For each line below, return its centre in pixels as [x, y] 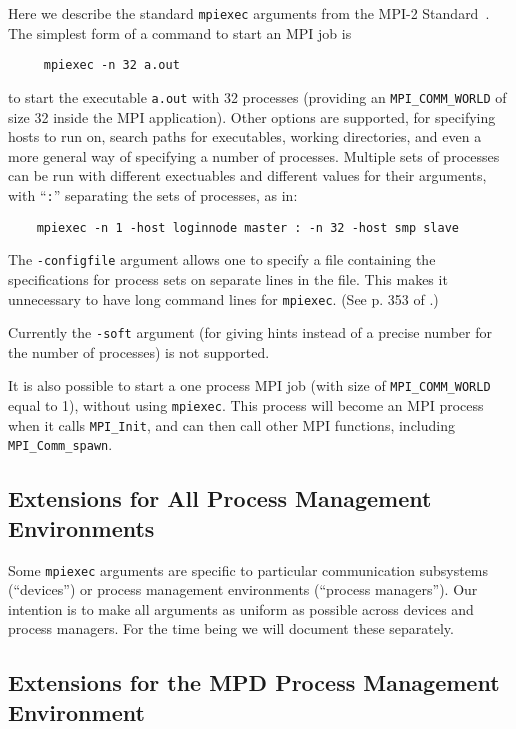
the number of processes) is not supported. [139, 351]
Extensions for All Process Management [220, 498]
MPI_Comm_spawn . [60, 444]
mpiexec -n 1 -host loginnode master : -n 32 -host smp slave [248, 227]
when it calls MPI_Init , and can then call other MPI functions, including [231, 424]
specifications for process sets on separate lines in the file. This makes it [228, 278]
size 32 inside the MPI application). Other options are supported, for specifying [252, 116]
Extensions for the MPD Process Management [254, 682]
